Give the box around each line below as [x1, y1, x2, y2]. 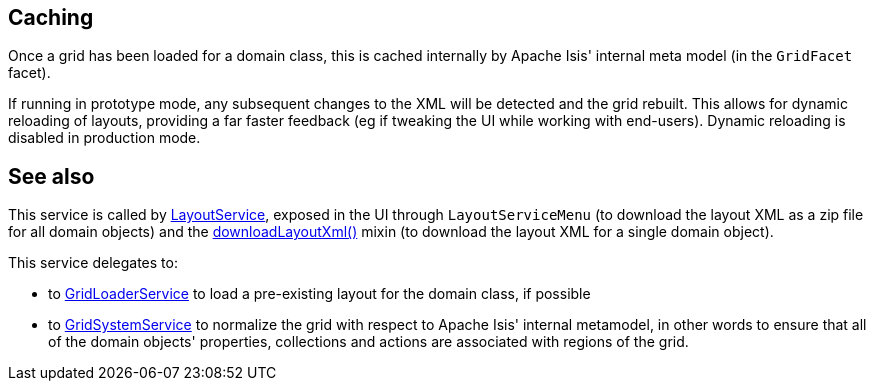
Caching [8, 5, 94, 30]
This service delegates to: [8, 254, 178, 272]
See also [8, 163, 95, 189]
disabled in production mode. [8, 129, 201, 147]
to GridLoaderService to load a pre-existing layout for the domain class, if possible [48, 285, 591, 303]
